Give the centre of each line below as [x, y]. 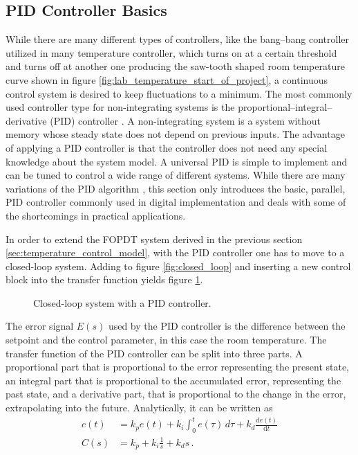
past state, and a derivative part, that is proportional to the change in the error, [176, 394]
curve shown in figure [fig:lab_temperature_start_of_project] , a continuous [167, 79]
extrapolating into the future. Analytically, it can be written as [139, 408]
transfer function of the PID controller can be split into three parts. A [154, 353]
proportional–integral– [285, 107]
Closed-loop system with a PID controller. [122, 302]
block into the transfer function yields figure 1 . [104, 279]
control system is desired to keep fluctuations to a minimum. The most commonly [179, 93]
